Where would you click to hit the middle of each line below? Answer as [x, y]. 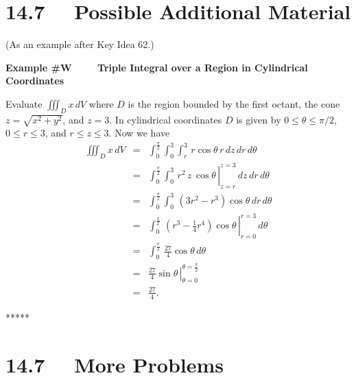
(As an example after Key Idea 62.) [80, 44]
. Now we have [139, 133]
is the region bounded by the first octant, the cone [234, 103]
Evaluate [24, 103]
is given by [259, 119]
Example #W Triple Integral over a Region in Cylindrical [157, 67]
